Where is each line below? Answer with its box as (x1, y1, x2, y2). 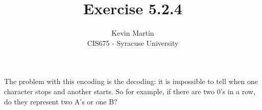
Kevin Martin (111, 28, 154, 38)
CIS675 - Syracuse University (87, 37, 179, 48)
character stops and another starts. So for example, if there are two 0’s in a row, (4, 86, 255, 96)
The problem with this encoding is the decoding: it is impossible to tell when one (4, 76, 258, 87)
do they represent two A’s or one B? (4, 96, 117, 106)
